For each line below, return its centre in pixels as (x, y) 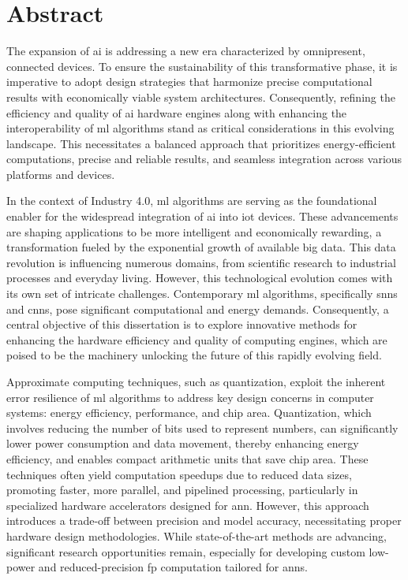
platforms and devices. (61, 174)
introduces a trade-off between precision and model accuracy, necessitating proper (204, 521)
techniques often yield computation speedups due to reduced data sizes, (179, 474)
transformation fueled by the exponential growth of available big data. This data (201, 247)
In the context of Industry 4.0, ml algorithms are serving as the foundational (192, 201)
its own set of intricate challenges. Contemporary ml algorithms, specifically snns (202, 294)
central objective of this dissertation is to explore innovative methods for (182, 324)
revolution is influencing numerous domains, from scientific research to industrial (201, 262)
